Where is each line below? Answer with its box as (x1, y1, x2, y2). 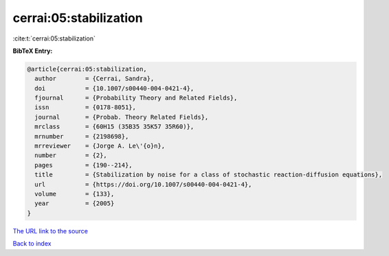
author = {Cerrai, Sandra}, (34, 75, 155, 82)
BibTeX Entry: (12, 47, 53, 55)
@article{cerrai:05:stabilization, (27, 65, 147, 73)
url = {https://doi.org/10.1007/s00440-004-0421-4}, (34, 181, 252, 188)
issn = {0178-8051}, (34, 104, 137, 111)
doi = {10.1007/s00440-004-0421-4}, (34, 84, 194, 92)
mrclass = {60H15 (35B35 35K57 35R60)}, (34, 123, 194, 130)
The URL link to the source (12, 226, 89, 235)
